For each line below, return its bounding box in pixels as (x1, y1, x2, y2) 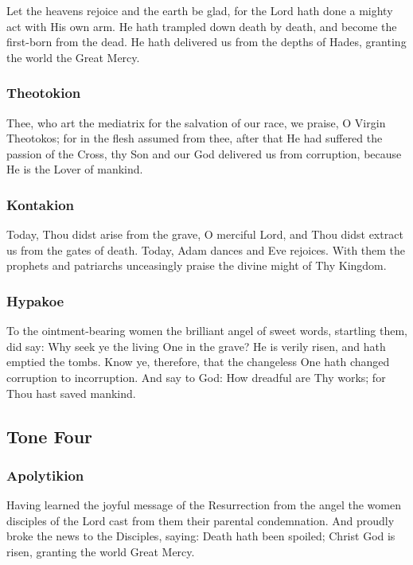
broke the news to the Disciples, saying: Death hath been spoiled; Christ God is (6, 528, 395, 544)
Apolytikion (6, 465, 84, 485)
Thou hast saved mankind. (6, 384, 136, 401)
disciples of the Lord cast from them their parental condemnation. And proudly (6, 512, 395, 528)
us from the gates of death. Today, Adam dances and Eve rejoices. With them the (6, 241, 406, 258)
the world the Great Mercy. (6, 49, 140, 65)
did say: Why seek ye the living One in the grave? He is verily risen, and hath (6, 337, 386, 354)
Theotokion (6, 83, 81, 103)
